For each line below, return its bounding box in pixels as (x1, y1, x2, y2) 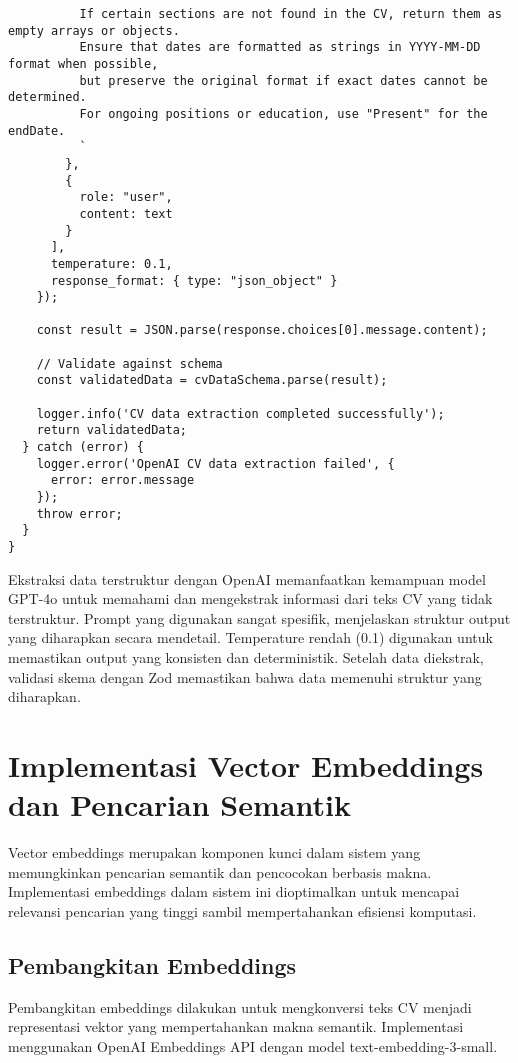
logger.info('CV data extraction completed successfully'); (36, 406, 445, 421)
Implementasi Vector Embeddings (8, 745, 484, 785)
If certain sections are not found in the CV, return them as (79, 7, 502, 21)
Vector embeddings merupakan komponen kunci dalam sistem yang (8, 842, 421, 863)
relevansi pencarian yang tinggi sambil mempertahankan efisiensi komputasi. (8, 900, 477, 921)
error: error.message (50, 473, 195, 488)
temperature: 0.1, (50, 256, 173, 271)
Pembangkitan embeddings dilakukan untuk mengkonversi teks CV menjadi (8, 996, 472, 1017)
